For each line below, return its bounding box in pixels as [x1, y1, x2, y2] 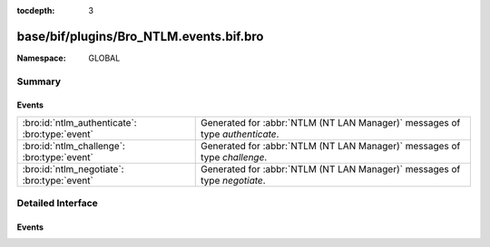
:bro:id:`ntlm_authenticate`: [22, 116, 137, 128]
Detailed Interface [16, 197, 99, 210]
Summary [16, 75, 62, 88]
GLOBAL [88, 52, 121, 63]
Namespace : [16, 52, 67, 63]
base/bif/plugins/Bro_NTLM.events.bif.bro [16, 28, 264, 44]
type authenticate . [201, 128, 279, 140]
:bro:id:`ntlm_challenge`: [22, 139, 126, 152]
